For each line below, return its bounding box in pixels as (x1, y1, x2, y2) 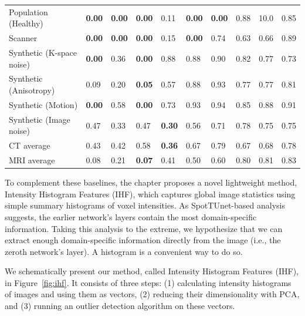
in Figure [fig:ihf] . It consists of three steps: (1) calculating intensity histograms (5, 276, 292, 288)
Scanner (9, 32, 38, 44)
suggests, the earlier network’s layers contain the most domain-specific (5, 210, 257, 223)
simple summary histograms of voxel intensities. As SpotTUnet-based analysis (5, 199, 285, 211)
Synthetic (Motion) (9, 98, 78, 110)
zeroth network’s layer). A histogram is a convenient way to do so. (5, 245, 243, 257)
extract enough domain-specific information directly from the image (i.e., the (5, 234, 281, 246)
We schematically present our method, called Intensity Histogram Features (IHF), (5, 265, 299, 277)
